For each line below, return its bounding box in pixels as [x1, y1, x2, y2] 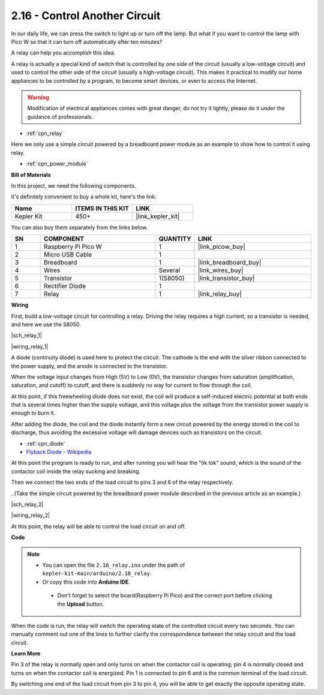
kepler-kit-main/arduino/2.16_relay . [42, 570, 152, 577]
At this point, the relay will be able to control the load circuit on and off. [11, 522, 186, 530]
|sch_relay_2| [11, 501, 44, 508]
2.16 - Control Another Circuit [11, 9, 161, 22]
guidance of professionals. [27, 113, 94, 120]
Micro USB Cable [44, 251, 92, 259]
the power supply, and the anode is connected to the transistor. [11, 362, 168, 369]
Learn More [11, 650, 41, 657]
